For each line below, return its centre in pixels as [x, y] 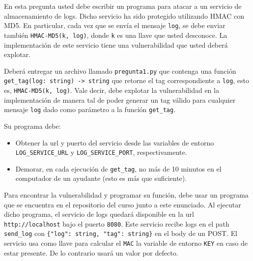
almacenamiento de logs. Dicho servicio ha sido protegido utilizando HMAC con [124, 15]
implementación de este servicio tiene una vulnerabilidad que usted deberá [116, 44]
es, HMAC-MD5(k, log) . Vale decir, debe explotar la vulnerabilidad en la [112, 90]
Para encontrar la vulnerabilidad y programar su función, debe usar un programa [126, 195]
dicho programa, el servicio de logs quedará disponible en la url [99, 214]
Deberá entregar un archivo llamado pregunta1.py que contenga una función [120, 71]
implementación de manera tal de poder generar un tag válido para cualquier [120, 100]
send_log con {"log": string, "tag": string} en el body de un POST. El [121, 233]
